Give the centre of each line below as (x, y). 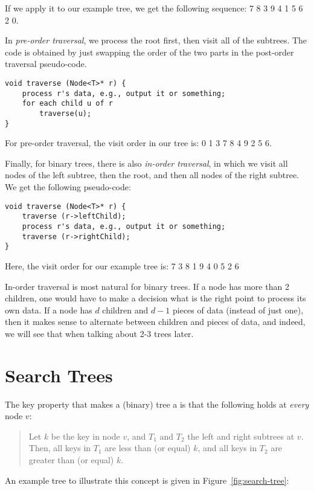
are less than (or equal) (148, 448)
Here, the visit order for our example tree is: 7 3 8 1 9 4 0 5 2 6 (122, 265)
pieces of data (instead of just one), (238, 310)
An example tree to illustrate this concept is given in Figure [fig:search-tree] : (147, 480)
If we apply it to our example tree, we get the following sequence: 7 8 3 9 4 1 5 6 (154, 8)
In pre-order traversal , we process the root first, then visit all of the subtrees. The (156, 40)
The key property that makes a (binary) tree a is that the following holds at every (157, 404)
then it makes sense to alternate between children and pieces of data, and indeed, (155, 322)
